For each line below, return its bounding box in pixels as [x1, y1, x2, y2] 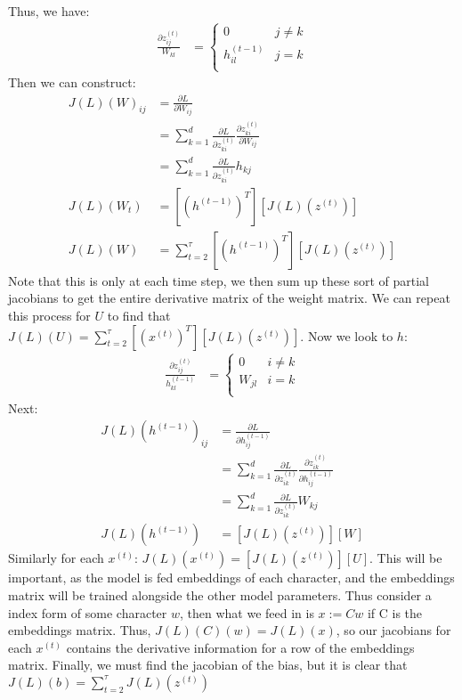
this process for [8, 306, 91, 324]
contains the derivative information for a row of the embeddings [66, 638, 415, 656]
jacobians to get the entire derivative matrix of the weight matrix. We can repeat [8, 289, 450, 307]
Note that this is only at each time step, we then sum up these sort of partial [8, 271, 429, 289]
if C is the [367, 603, 423, 622]
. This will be [369, 549, 442, 567]
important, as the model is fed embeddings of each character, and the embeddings [8, 568, 455, 587]
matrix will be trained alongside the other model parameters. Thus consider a [8, 586, 432, 604]
